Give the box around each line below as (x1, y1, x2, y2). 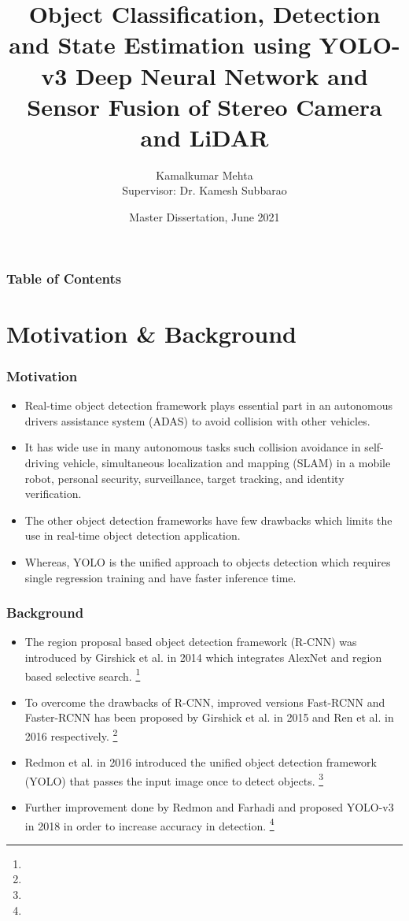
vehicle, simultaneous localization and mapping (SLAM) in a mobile (62, 454, 391, 470)
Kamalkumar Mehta (156, 166, 253, 183)
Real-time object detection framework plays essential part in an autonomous (24, 397, 393, 414)
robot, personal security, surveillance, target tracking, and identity (24, 470, 345, 486)
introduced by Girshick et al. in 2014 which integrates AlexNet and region (24, 648, 382, 665)
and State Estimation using (9, 28, 311, 61)
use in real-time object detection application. (24, 527, 241, 544)
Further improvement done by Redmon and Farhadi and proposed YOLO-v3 (24, 799, 394, 815)
